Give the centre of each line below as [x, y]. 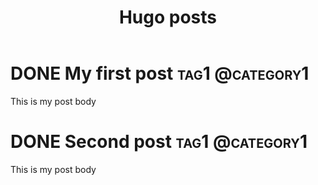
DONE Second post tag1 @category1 [159, 142]
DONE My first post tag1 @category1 [160, 73]
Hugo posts [168, 17]
